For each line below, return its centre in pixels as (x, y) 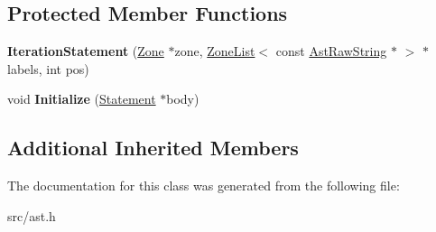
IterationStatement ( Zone (86, 51)
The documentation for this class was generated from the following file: (204, 186)
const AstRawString (331, 51)
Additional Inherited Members (153, 148)
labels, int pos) (48, 68)
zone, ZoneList (215, 51)
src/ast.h (32, 215)
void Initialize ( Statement (82, 99)
